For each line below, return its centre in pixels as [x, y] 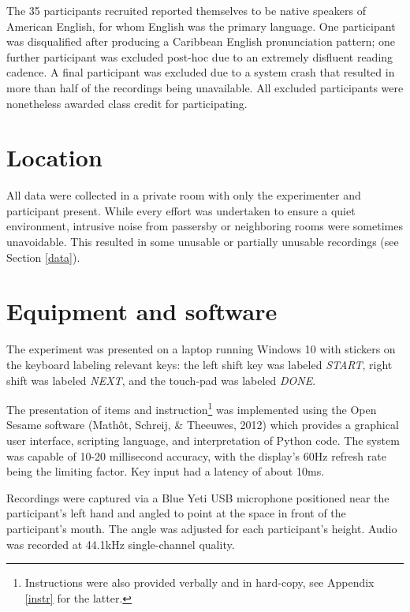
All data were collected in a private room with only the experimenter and [184, 195]
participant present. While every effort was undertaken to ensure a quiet [181, 210]
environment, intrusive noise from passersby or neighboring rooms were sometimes [205, 226]
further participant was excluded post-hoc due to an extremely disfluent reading [200, 56]
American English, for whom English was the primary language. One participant [201, 26]
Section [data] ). [43, 257]
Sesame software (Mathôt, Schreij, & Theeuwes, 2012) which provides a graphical [203, 425]
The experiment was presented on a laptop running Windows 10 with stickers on [201, 349]
